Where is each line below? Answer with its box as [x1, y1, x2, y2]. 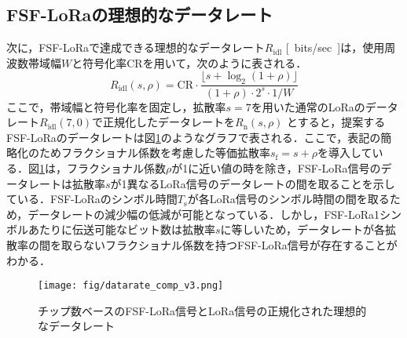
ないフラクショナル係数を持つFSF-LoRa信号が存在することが [82, 236, 398, 253]
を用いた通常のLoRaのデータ [251, 98, 398, 114]
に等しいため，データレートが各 [220, 221, 385, 238]
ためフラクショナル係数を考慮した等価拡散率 [38, 144, 270, 161]
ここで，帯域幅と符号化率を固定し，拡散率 [6, 98, 226, 114]
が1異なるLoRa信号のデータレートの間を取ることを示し [110, 175, 395, 191]
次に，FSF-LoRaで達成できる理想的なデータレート [6, 39, 265, 56]
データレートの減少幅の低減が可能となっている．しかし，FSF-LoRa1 [27, 205, 379, 222]
